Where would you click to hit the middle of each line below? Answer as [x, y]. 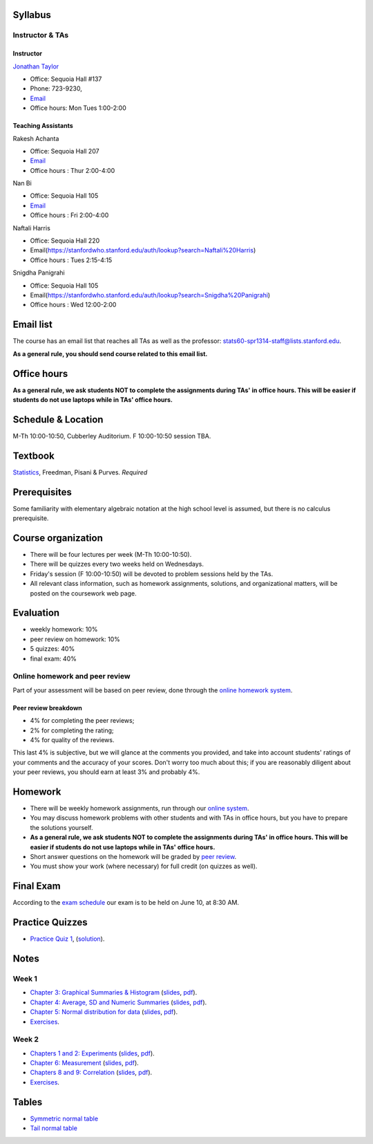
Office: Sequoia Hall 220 [65, 241]
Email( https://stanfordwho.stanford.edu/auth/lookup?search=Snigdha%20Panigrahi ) [150, 295]
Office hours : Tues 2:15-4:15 [71, 260]
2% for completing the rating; [72, 730]
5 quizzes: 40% [52, 649]
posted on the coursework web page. [84, 593]
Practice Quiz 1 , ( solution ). [67, 939]
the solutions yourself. [61, 827]
